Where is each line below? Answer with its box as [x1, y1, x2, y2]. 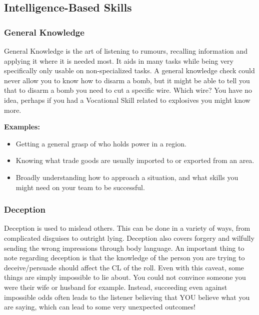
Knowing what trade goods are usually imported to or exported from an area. [15, 155, 254, 166]
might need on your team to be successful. [15, 182, 145, 192]
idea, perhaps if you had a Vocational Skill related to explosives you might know [4, 94, 250, 105]
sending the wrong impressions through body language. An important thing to [4, 242, 244, 253]
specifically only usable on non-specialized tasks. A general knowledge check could [4, 65, 255, 76]
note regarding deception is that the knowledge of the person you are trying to [4, 252, 245, 263]
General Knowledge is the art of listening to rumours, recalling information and [4, 46, 248, 56]
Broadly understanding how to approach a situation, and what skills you [15, 172, 238, 182]
